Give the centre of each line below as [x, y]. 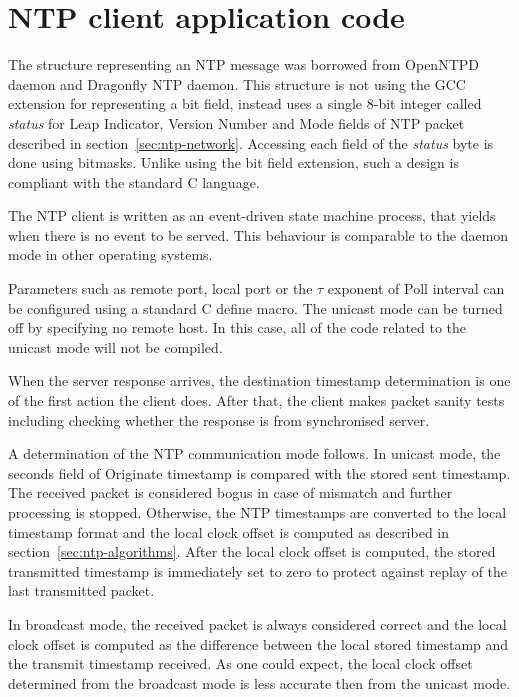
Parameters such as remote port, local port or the [160, 288]
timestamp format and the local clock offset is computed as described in [229, 531]
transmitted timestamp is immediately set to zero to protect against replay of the [258, 570]
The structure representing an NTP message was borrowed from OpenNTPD [243, 64]
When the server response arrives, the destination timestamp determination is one [259, 380]
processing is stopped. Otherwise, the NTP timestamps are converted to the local [257, 512]
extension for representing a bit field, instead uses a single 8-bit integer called [245, 103]
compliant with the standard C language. [134, 181]
